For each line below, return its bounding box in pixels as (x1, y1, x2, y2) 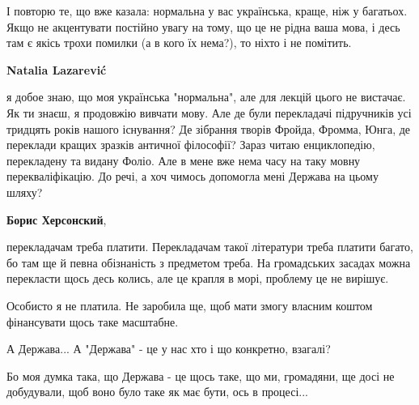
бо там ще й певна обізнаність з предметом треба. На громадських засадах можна (6, 254, 411, 271)
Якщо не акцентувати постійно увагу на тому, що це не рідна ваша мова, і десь (6, 18, 400, 35)
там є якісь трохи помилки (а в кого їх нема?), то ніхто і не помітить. (6, 34, 352, 51)
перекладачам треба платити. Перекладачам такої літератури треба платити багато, (6, 238, 413, 255)
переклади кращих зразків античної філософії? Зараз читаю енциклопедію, (6, 136, 375, 153)
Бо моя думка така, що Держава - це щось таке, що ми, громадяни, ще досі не (6, 367, 395, 384)
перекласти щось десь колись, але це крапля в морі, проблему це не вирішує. (6, 270, 389, 287)
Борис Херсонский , (6, 211, 107, 228)
